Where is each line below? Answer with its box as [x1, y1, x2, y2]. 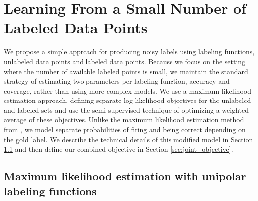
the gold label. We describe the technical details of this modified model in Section [4, 134, 253, 144]
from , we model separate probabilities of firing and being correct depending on [4, 124, 246, 135]
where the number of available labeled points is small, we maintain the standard [4, 66, 248, 76]
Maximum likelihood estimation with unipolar [4, 168, 246, 184]
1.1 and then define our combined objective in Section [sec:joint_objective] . [4, 144, 233, 154]
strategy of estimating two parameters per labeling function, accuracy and [4, 76, 230, 86]
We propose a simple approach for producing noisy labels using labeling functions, [4, 46, 255, 57]
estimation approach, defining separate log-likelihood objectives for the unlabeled [4, 95, 251, 105]
